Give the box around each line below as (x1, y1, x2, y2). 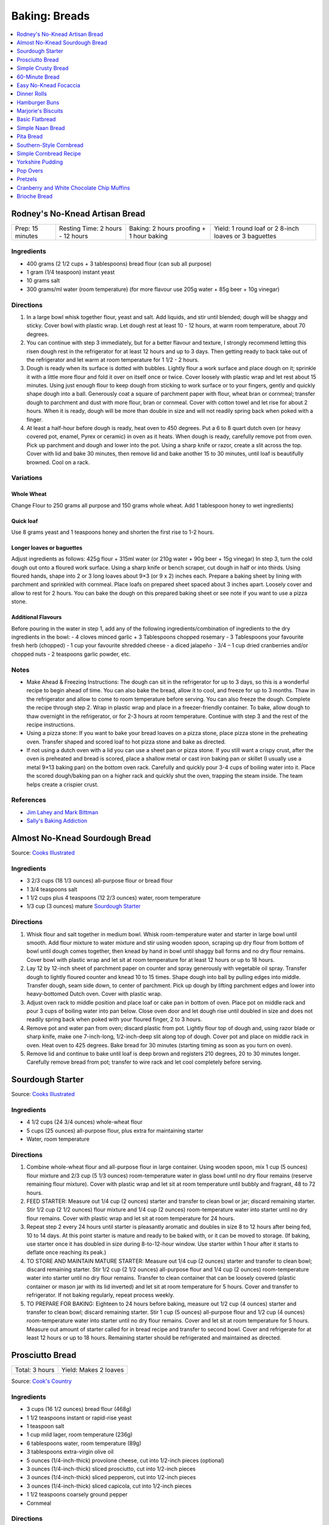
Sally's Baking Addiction (26, 817, 88, 825)
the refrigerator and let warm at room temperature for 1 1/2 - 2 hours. (26, 356, 199, 363)
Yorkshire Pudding (16, 159, 63, 166)
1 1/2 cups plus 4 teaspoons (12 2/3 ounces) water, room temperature (26, 894, 201, 902)
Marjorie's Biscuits (16, 107, 63, 115)
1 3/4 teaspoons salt (26, 885, 77, 893)
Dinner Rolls (16, 90, 47, 98)
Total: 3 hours (15, 1366, 55, 1374)
